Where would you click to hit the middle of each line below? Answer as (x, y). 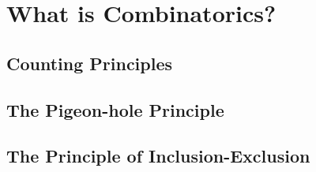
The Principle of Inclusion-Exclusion (158, 156)
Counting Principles (90, 63)
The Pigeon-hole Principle (115, 109)
